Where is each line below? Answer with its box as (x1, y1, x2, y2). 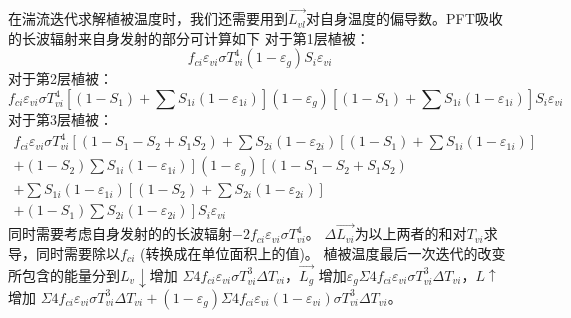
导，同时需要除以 (8, 243, 120, 264)
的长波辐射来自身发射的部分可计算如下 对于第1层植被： (8, 27, 370, 48)
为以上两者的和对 (354, 223, 467, 244)
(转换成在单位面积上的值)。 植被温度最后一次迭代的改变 (139, 243, 506, 264)
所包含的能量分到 (8, 264, 120, 285)
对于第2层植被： (8, 68, 113, 89)
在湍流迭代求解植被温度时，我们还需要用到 (8, 8, 288, 29)
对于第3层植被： (8, 109, 113, 129)
